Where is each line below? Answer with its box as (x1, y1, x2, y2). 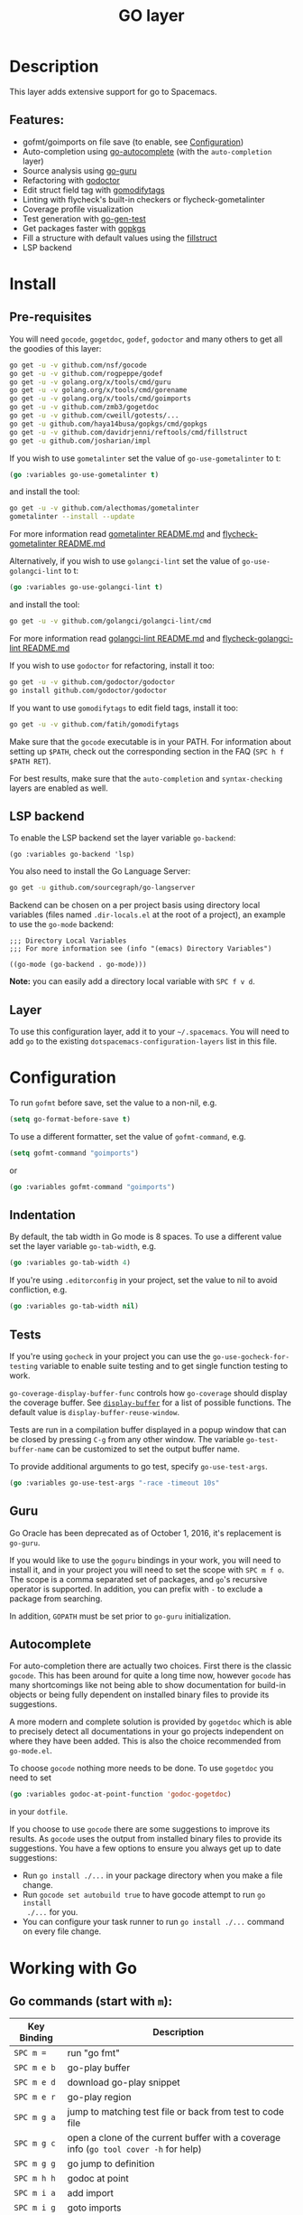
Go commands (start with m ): (9, 1994, 173, 2009)
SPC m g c (14, 2138, 56, 2149)
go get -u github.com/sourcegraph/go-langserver (9, 883, 196, 893)
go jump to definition (67, 2157, 155, 2170)
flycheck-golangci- (222, 633, 294, 643)
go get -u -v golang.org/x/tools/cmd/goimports (9, 394, 192, 403)
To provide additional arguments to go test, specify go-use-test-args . (9, 1460, 268, 1471)
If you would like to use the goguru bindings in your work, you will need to (9, 1554, 281, 1565)
